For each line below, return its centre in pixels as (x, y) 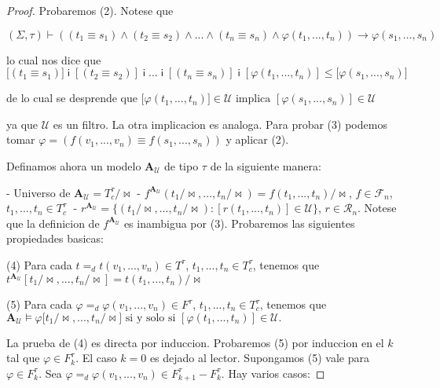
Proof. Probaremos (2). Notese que (90, 10)
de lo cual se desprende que (72, 98)
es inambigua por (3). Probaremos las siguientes (239, 223)
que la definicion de (53, 223)
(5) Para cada (39, 304)
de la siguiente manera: (266, 165)
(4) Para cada (39, 264)
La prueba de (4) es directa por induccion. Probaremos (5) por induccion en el (195, 342)
